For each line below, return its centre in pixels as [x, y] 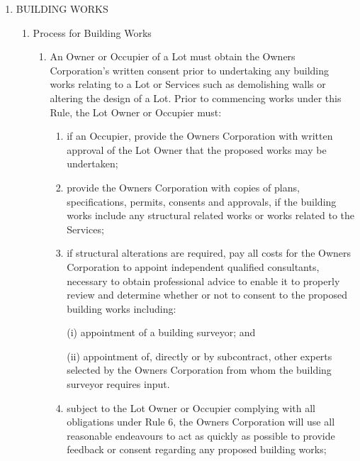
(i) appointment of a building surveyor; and [161, 332]
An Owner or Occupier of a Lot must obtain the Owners [173, 56]
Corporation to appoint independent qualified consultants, [193, 266]
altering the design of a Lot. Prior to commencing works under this [196, 98]
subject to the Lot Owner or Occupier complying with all [191, 407]
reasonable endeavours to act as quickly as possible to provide [201, 435]
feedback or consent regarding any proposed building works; [197, 449]
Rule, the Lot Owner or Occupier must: [136, 112]
